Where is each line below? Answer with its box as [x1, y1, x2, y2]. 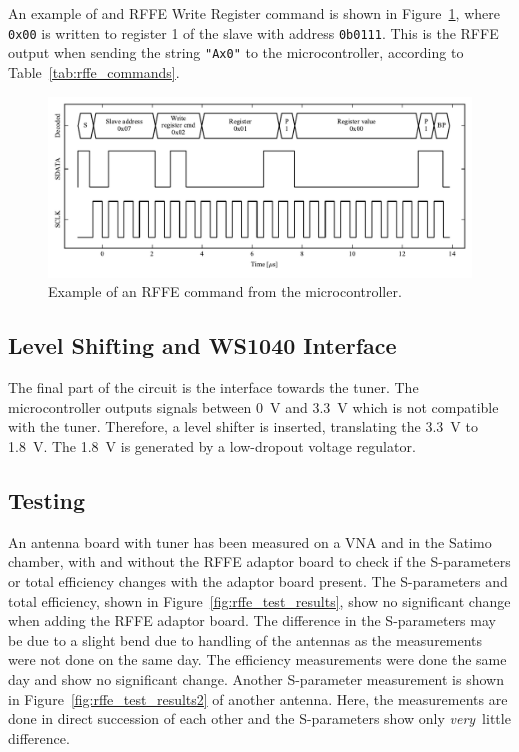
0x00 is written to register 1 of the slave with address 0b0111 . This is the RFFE [8, 22, 499, 43]
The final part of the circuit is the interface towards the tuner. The [8, 377, 419, 398]
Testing [8, 485, 85, 516]
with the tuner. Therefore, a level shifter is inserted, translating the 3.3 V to [8, 416, 478, 437]
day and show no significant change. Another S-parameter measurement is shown [8, 668, 504, 689]
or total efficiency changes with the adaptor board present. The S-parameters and [8, 571, 508, 592]
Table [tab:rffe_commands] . [8, 61, 180, 82]
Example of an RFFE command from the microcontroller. [48, 281, 402, 302]
